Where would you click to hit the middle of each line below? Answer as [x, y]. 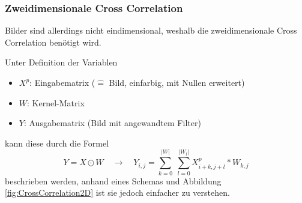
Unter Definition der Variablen [61, 62]
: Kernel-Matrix [56, 102]
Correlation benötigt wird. [53, 42]
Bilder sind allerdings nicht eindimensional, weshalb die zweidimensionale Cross [151, 30]
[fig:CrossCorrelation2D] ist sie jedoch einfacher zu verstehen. [117, 192]
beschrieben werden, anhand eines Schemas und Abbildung [113, 180]
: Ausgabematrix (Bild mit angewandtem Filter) [112, 123]
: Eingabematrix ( [62, 82]
